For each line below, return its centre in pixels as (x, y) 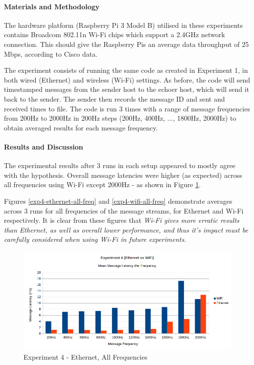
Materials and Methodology (52, 6)
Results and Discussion (44, 146)
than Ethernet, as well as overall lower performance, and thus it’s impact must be (126, 229)
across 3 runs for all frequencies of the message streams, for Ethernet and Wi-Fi (124, 210)
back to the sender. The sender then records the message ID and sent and (115, 98)
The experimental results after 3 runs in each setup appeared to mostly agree (120, 165)
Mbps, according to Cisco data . (51, 54)
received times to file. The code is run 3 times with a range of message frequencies (127, 108)
